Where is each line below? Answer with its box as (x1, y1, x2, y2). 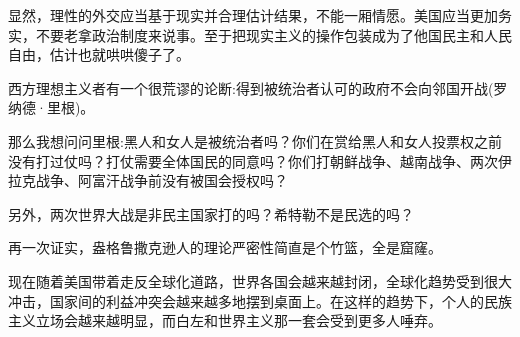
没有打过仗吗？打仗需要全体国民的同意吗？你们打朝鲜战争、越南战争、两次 (8, 150, 498, 171)
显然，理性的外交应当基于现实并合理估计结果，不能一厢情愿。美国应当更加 (8, 5, 498, 25)
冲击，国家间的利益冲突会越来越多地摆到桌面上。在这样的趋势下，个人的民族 (8, 290, 512, 311)
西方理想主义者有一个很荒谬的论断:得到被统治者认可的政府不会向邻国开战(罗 (8, 77, 508, 98)
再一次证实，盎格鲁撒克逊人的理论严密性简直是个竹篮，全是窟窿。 (8, 237, 442, 258)
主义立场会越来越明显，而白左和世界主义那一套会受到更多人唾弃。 (8, 310, 442, 331)
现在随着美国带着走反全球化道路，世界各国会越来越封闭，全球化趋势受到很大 (8, 270, 512, 291)
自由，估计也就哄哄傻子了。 (8, 44, 190, 65)
